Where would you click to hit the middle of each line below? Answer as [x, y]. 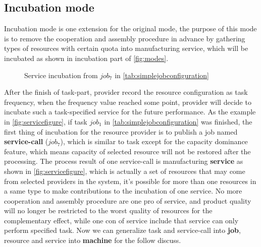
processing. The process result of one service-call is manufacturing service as [124, 161]
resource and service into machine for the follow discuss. [93, 240]
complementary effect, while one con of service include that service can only [121, 220]
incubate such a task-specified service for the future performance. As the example [130, 112]
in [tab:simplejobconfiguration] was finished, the [178, 121]
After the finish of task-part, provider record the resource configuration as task [126, 92]
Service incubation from [61, 75]
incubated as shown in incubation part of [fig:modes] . [86, 58]
